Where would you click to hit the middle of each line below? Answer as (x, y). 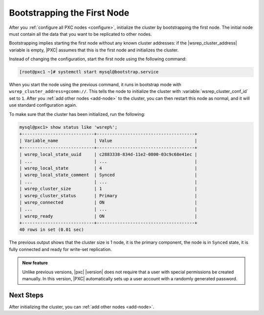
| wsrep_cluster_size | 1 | (108, 189)
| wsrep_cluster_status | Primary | (108, 195)
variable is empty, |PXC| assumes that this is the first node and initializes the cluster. (94, 50)
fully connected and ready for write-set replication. (60, 249)
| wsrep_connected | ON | (108, 202)
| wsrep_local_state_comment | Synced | (108, 175)
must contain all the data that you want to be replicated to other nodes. (80, 34)
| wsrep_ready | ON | (108, 216)
